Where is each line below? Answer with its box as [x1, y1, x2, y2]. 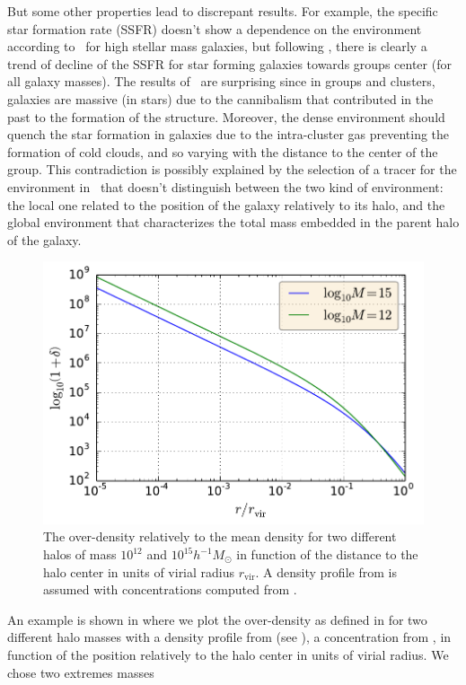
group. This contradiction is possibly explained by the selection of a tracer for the [7, 160, 457, 179]
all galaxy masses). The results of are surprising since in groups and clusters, [7, 72, 435, 91]
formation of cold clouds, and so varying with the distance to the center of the [7, 142, 438, 161]
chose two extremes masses [7, 663, 154, 681]
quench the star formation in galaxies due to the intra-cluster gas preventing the [7, 125, 450, 144]
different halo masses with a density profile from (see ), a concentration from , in [7, 628, 452, 646]
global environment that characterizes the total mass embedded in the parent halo [7, 213, 460, 232]
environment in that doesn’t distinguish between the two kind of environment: [7, 177, 444, 196]
